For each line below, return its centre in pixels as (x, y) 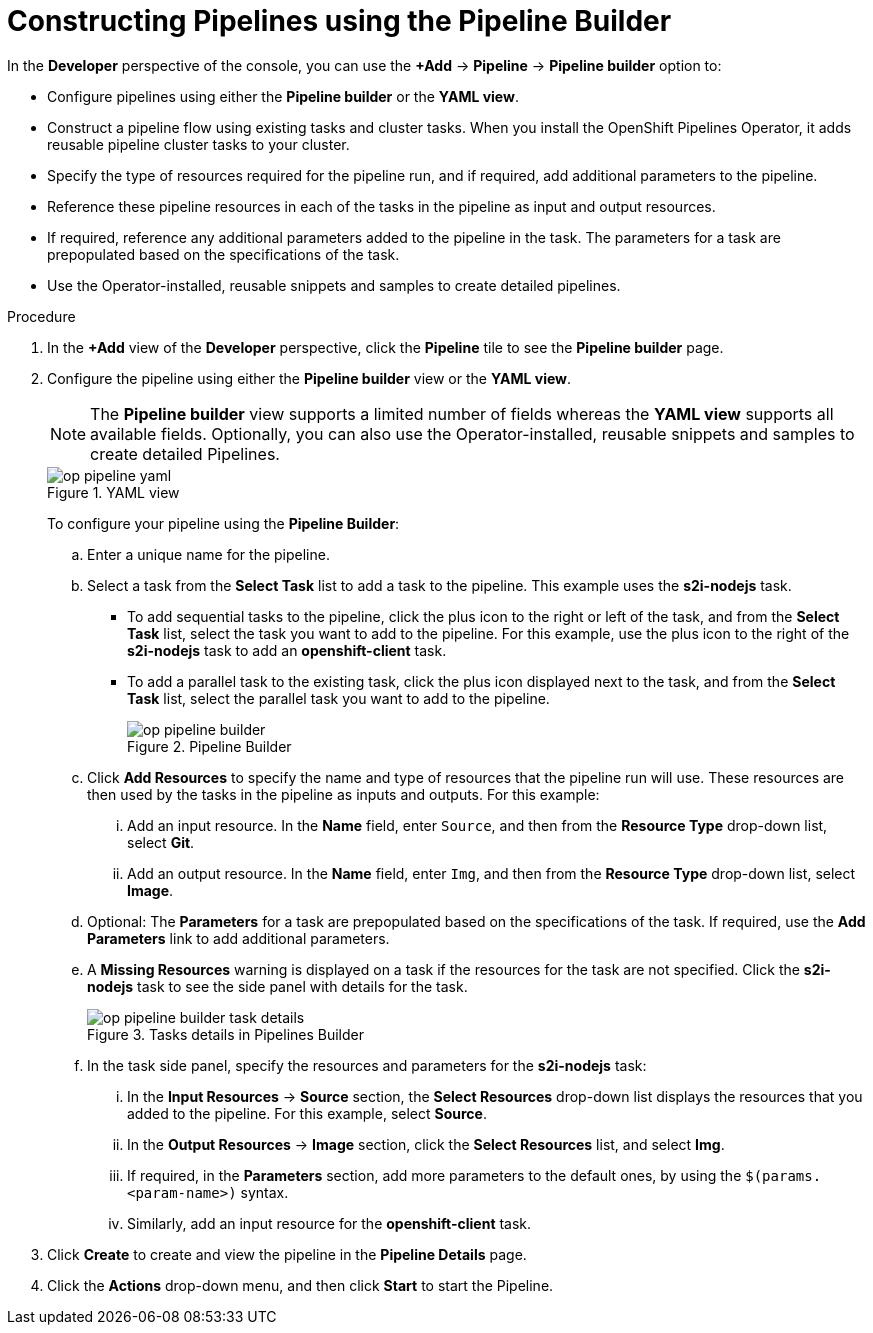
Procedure (41, 316)
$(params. (783, 1175)
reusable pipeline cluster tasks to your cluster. (198, 144)
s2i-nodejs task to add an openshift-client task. (287, 650)
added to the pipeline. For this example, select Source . (307, 1113)
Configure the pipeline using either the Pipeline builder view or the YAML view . (309, 378)
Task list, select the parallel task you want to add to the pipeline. (338, 698)
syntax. (264, 1192)
